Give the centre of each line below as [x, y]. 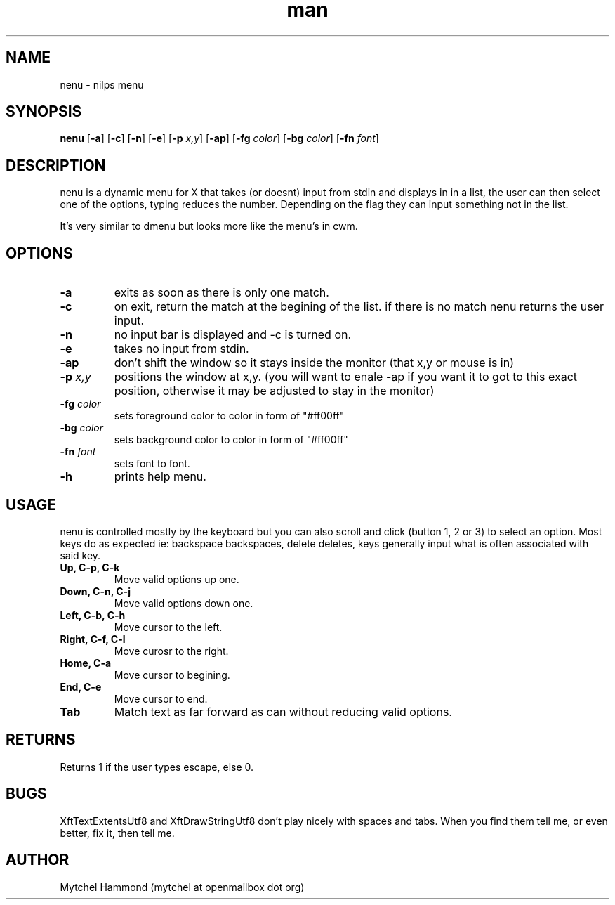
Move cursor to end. [161, 698]
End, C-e [81, 686]
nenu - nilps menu [102, 84]
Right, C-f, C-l [93, 639]
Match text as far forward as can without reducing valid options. [283, 711]
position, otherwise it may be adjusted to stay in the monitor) [274, 391]
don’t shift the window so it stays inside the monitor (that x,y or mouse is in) [314, 363]
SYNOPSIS [44, 112]
